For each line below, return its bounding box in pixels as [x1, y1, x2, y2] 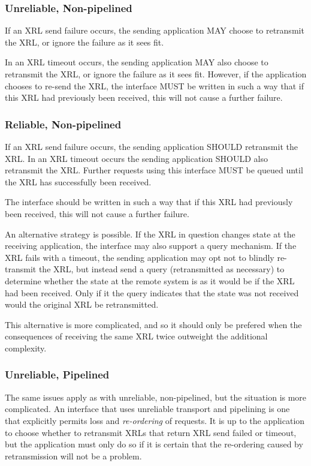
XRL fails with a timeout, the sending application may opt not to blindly [5, 251, 274, 263]
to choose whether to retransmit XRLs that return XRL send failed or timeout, [5, 426, 297, 438]
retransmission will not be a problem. [5, 449, 142, 462]
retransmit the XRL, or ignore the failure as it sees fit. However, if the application [5, 68, 307, 80]
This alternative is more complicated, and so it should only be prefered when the [5, 318, 302, 330]
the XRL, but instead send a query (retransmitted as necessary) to [38, 263, 285, 275]
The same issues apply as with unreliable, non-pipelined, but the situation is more [5, 390, 307, 403]
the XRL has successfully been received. [5, 175, 152, 188]
